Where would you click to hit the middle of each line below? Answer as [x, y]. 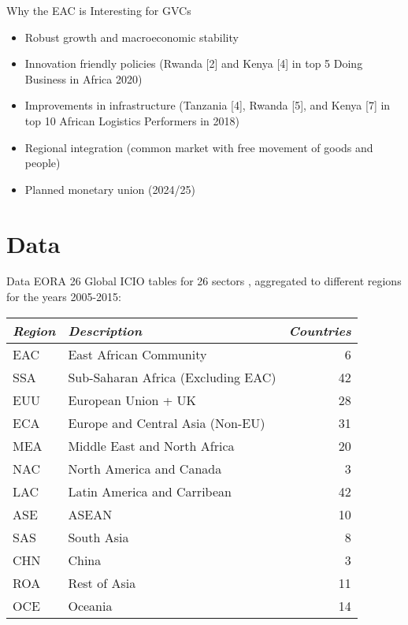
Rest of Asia [102, 582]
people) [43, 163]
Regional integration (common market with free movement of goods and [199, 147]
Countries [320, 330]
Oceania [90, 605]
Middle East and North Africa [151, 445]
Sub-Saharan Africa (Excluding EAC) [172, 377]
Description [105, 330]
